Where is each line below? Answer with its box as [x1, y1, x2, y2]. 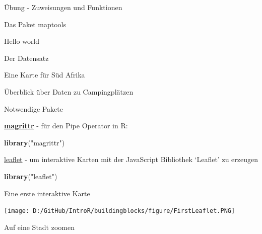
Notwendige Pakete [4, 103, 63, 114]
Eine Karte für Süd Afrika [4, 69, 85, 80]
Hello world [4, 36, 40, 46]
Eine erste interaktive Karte [4, 188, 90, 198]
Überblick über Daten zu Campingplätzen [4, 86, 134, 97]
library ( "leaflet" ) [4, 171, 57, 181]
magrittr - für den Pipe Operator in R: [4, 120, 128, 131]
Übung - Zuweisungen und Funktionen [4, 2, 122, 12]
